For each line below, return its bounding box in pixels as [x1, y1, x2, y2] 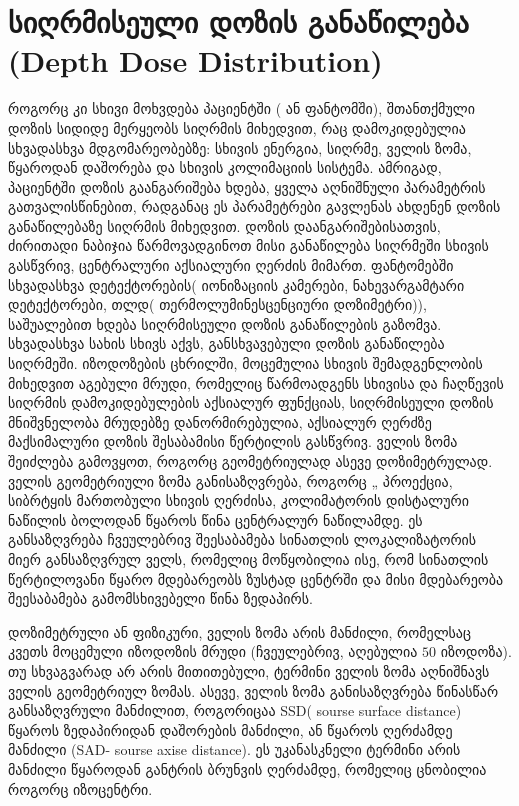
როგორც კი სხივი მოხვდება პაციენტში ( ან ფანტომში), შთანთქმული [8, 98, 475, 119]
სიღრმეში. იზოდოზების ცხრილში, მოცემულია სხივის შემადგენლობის [8, 353, 483, 374]
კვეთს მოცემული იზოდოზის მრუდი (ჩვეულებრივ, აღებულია [8, 641, 418, 662]
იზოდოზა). [440, 641, 512, 662]
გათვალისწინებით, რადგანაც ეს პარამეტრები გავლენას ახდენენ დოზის [8, 196, 501, 217]
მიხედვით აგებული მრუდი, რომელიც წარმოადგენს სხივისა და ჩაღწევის [8, 372, 504, 393]
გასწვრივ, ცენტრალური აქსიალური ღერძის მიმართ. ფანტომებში [8, 255, 454, 276]
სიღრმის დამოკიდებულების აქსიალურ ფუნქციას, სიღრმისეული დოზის [8, 392, 494, 413]
